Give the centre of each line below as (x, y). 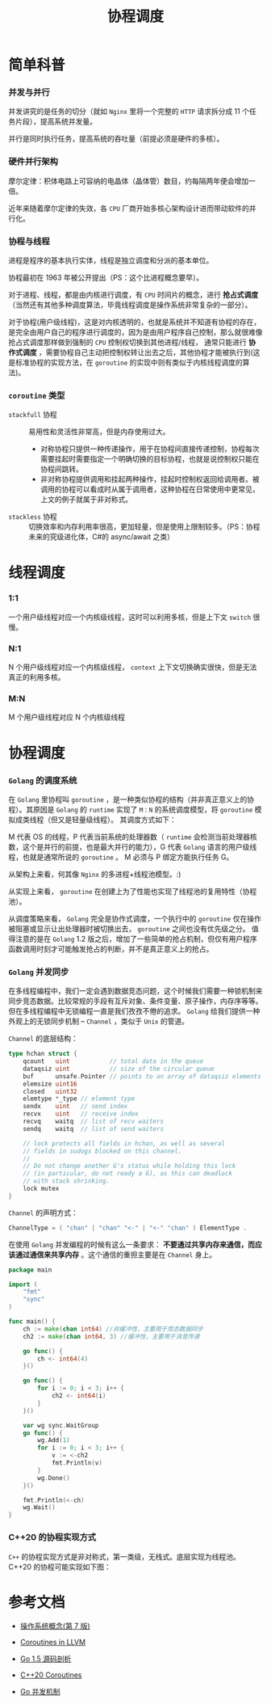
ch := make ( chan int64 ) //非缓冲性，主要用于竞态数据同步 (113, 1329)
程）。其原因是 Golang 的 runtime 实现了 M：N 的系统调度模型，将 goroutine (131, 809)
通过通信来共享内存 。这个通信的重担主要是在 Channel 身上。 (115, 1255)
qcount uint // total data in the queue (113, 1061)
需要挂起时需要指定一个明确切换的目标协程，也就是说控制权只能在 (150, 459)
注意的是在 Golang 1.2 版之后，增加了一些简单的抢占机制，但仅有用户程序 (136, 938)
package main (30, 1270)
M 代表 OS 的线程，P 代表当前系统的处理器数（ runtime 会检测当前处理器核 (133, 837)
